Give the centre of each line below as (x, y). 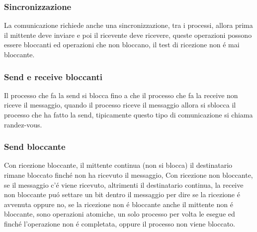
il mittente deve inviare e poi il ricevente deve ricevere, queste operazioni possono (128, 35)
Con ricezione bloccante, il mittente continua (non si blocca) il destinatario (118, 165)
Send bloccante (35, 147)
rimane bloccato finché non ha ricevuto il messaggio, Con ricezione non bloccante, (128, 175)
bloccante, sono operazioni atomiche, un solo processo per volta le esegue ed (120, 214)
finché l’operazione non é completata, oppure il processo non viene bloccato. (120, 223)
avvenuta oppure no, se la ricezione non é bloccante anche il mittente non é (119, 204)
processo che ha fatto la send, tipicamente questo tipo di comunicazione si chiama (128, 115)
